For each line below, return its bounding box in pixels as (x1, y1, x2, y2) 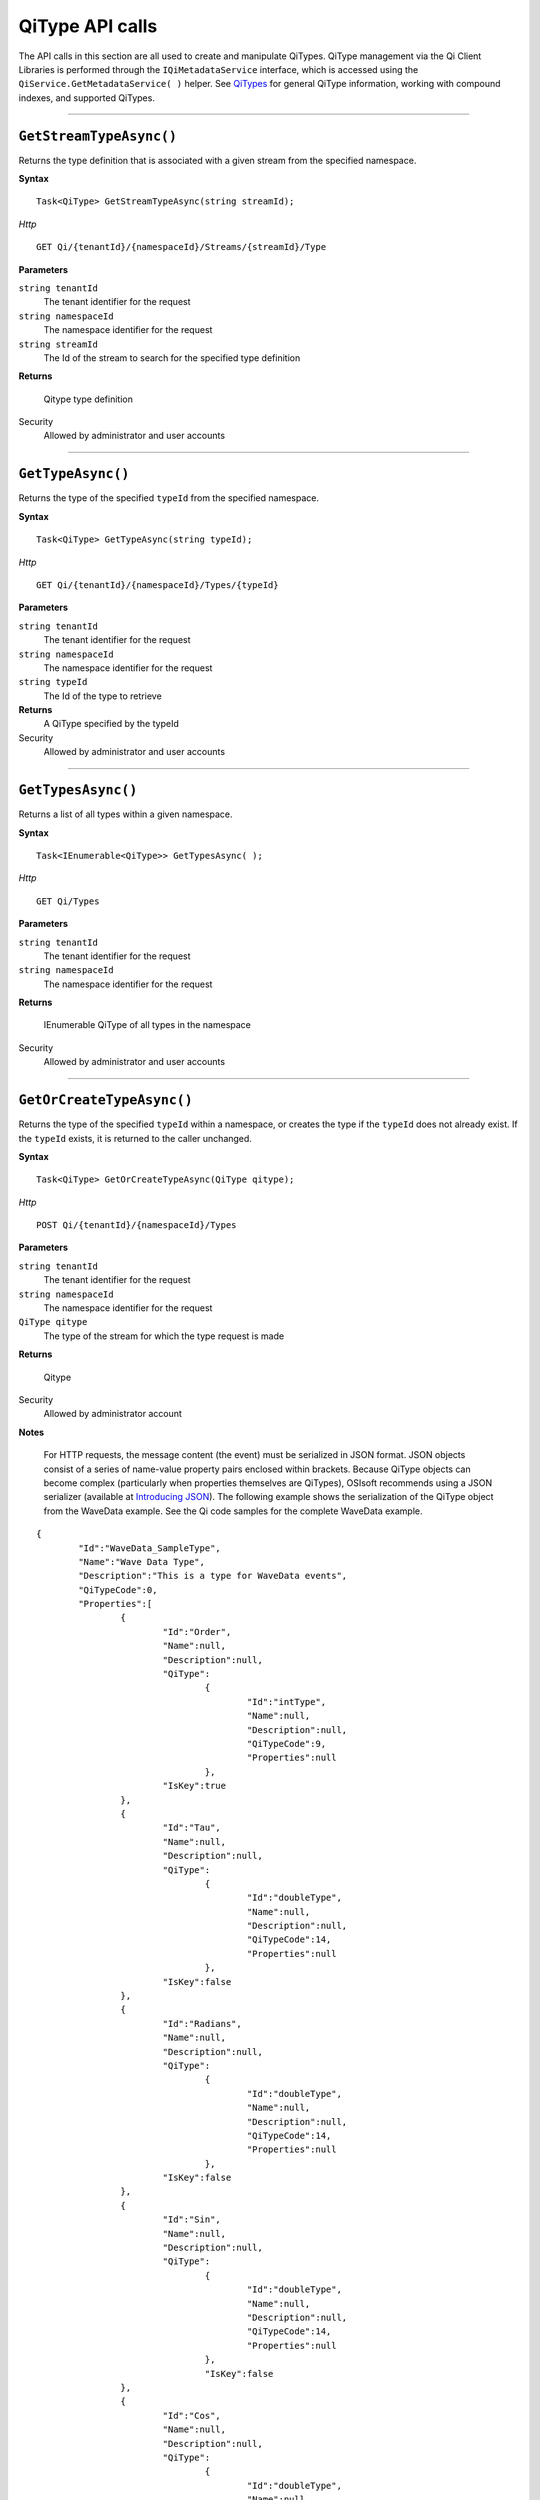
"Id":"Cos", (162, 2410, 222, 2421)
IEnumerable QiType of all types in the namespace (43, 1019, 252, 1031)
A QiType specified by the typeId (43, 718, 180, 730)
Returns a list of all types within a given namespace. (18, 808, 234, 820)
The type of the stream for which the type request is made (43, 1330, 285, 1342)
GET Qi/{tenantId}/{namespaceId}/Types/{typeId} (36, 579, 279, 590)
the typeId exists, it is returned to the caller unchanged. (18, 1132, 252, 1144)
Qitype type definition (43, 393, 134, 405)
